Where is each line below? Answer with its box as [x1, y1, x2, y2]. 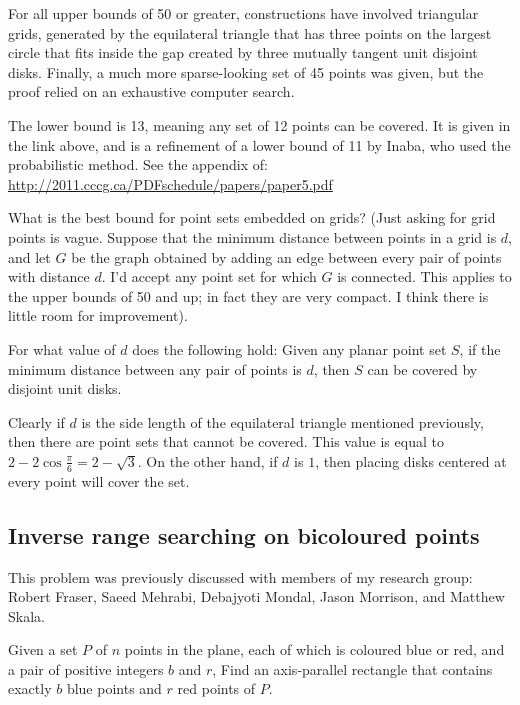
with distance [8, 266, 90, 287]
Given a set [8, 639, 78, 660]
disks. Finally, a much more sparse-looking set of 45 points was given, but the [8, 61, 484, 82]
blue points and [66, 678, 162, 699]
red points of [177, 678, 256, 699]
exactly [8, 678, 52, 699]
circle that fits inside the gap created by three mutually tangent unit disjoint [8, 42, 478, 63]
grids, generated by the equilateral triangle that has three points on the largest [8, 22, 492, 43]
